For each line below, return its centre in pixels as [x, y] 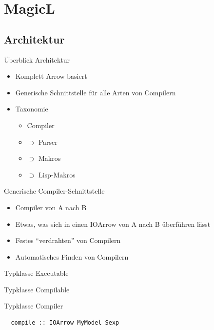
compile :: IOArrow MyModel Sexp [65, 323]
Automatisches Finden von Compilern [72, 256]
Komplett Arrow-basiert [51, 76]
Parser [48, 142]
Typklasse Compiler [34, 306]
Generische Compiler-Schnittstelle [54, 191]
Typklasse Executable [36, 273]
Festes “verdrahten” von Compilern [68, 240]
